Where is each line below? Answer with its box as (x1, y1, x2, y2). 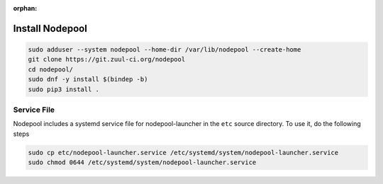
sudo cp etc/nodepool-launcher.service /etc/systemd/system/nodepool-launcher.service (28, 149, 339, 156)
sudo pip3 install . (28, 85, 99, 93)
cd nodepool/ (28, 65, 74, 74)
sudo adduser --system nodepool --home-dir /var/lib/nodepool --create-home (28, 46, 301, 53)
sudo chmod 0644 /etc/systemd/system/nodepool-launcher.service (28, 159, 257, 166)
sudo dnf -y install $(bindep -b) (28, 75, 148, 84)
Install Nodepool (13, 22, 88, 35)
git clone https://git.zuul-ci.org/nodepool (28, 55, 186, 64)
